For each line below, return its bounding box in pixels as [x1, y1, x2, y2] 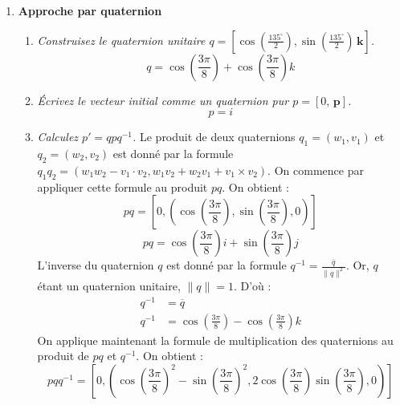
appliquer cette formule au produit [37, 178, 208, 195]
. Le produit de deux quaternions [133, 128, 296, 145]
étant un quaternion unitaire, [37, 277, 181, 294]
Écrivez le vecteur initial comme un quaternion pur [37, 91, 289, 108]
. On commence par [267, 161, 364, 178]
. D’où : [233, 277, 271, 294]
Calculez [37, 128, 79, 145]
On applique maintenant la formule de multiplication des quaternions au [37, 331, 394, 348]
